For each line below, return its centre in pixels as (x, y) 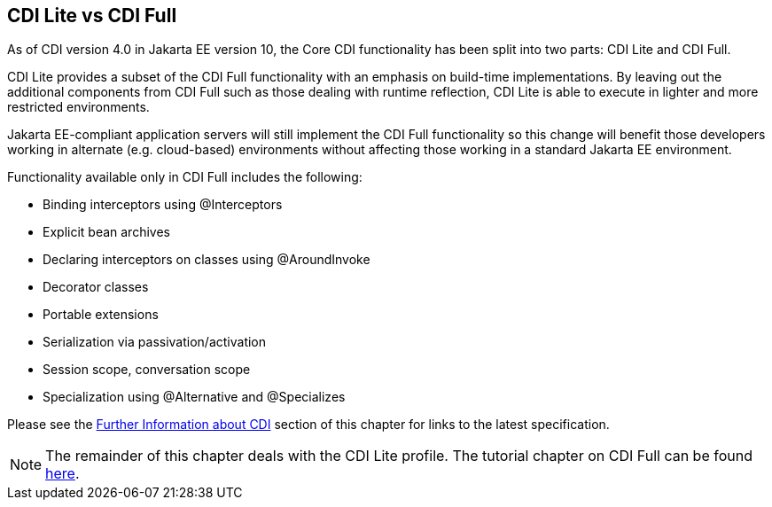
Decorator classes (96, 287)
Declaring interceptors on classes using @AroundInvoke (207, 260)
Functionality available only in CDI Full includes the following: (185, 177)
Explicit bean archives (106, 232)
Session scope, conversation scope (147, 370)
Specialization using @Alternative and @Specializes (194, 397)
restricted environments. (78, 107)
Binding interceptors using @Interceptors (163, 205)
